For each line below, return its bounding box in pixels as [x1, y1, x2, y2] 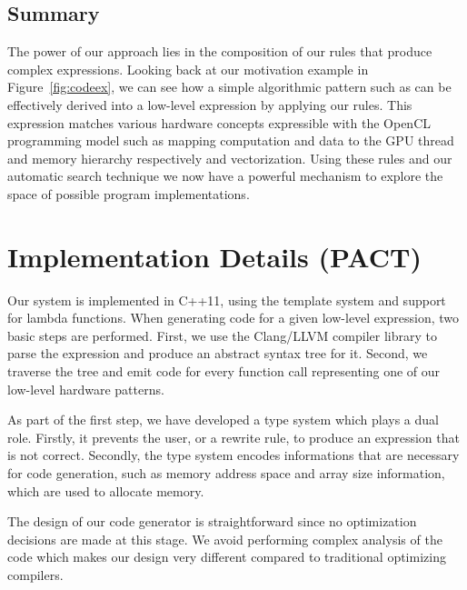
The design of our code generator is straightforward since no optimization [7, 512, 417, 531]
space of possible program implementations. [7, 184, 250, 203]
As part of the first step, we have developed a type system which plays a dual [7, 410, 439, 429]
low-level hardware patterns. [7, 379, 164, 398]
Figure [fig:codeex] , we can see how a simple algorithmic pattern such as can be [7, 77, 452, 96]
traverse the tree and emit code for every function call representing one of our [7, 362, 441, 381]
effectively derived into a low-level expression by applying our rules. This [7, 95, 412, 114]
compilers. [7, 565, 64, 584]
